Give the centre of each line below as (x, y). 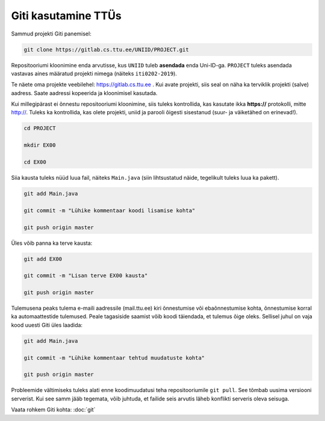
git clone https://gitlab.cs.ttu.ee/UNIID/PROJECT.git (106, 49)
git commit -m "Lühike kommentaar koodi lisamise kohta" (110, 210)
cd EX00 (35, 162)
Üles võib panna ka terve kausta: (52, 243)
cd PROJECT (40, 128)
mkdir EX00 (40, 145)
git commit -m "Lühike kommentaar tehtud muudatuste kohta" (114, 358)
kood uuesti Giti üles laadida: (47, 325)
